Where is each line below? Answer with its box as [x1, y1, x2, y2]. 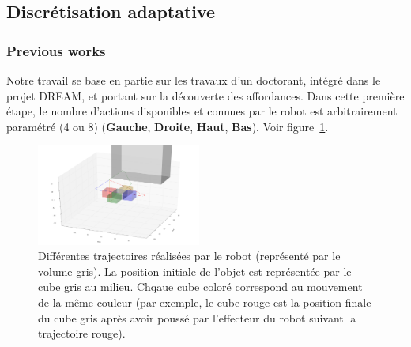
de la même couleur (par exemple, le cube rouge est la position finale [38, 293, 371, 310]
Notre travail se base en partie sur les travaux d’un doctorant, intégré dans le [6, 72, 381, 88]
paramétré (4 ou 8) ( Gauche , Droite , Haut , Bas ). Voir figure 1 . [6, 118, 329, 134]
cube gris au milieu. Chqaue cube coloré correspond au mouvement [38, 278, 363, 295]
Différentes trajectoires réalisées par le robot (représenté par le [38, 247, 341, 264]
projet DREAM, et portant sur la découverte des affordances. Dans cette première [6, 87, 405, 104]
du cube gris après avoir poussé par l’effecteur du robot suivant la [38, 309, 356, 326]
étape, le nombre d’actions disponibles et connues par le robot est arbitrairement [6, 103, 398, 119]
